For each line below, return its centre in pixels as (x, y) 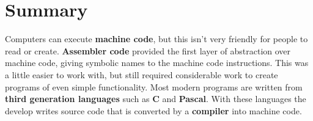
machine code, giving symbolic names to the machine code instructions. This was (157, 63)
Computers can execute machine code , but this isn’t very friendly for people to (156, 39)
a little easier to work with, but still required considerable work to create (142, 74)
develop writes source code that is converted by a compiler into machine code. (153, 110)
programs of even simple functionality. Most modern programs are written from (154, 86)
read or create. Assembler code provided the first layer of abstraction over (148, 50)
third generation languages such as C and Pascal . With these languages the (156, 99)
